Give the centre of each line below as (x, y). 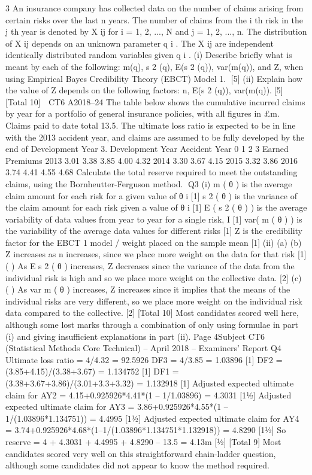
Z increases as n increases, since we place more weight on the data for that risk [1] (156, 254)
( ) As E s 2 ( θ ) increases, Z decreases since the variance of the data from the (150, 266)
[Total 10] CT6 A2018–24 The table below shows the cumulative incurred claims (155, 101)
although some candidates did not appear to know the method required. (137, 465)
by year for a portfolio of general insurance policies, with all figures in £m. (143, 113)
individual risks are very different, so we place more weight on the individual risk (154, 301)
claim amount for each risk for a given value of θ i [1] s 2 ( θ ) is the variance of (152, 195)
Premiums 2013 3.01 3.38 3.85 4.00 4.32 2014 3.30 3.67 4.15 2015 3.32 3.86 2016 (152, 160)
